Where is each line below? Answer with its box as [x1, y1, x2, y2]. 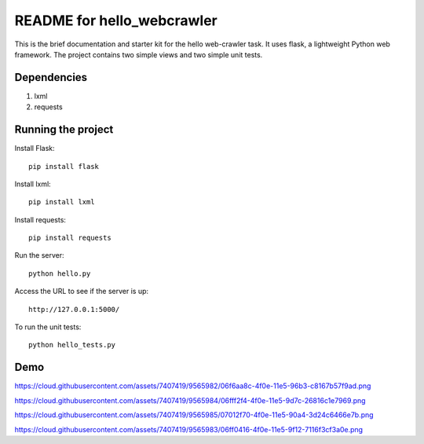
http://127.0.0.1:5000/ [28, 305, 120, 314]
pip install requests [28, 233, 111, 243]
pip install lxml [28, 197, 95, 207]
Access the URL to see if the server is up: [14, 287, 149, 296]
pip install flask [28, 162, 100, 171]
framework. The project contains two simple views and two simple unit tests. [14, 50, 263, 59]
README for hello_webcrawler [14, 12, 217, 29]
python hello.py [28, 269, 91, 278]
